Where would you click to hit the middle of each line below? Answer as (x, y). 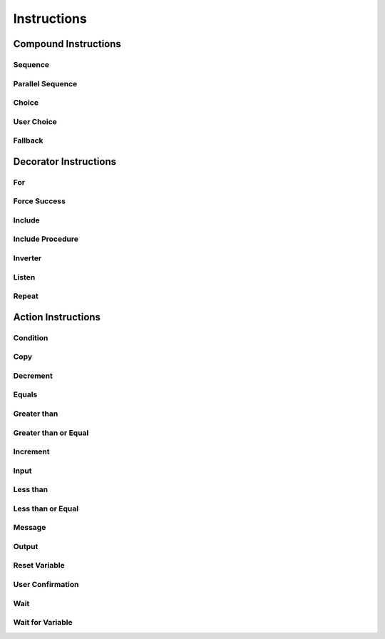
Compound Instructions (67, 44)
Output (26, 546)
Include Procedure (46, 239)
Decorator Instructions (65, 162)
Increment (31, 451)
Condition (31, 337)
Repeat (26, 296)
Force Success (39, 201)
